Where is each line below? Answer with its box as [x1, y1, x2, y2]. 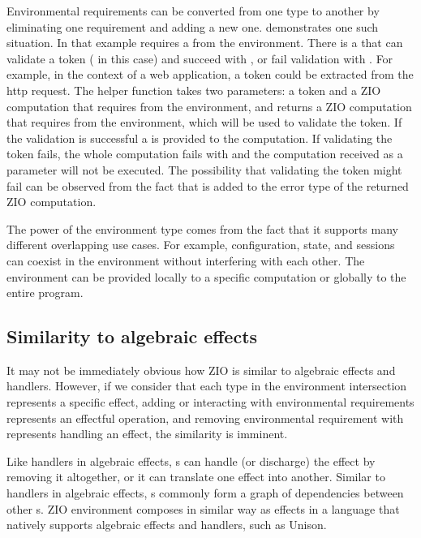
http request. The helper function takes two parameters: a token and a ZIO [6, 81, 381, 98]
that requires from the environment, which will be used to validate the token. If [6, 114, 402, 131]
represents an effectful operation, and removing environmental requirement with [6, 409, 404, 426]
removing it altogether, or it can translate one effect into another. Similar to [6, 468, 385, 485]
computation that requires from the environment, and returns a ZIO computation [6, 97, 412, 114]
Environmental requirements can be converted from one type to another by [6, 2, 380, 19]
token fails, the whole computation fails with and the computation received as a [6, 145, 403, 162]
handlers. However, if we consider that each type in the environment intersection [6, 377, 407, 394]
